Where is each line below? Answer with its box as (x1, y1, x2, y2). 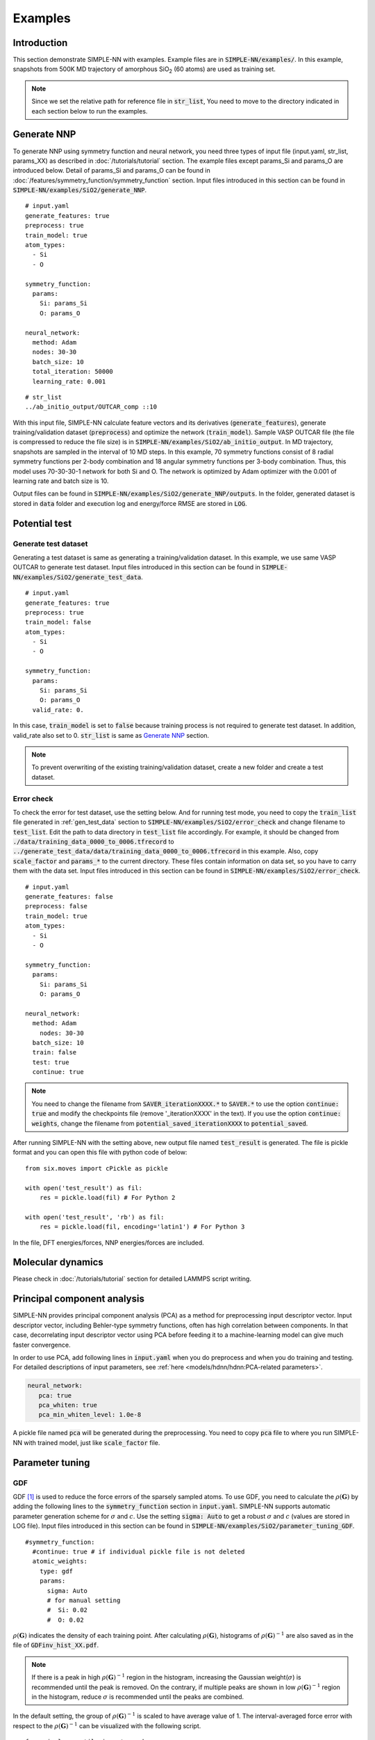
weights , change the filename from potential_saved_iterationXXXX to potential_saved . (31, 1119, 308, 1128)
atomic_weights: (32, 1558, 88, 1565)
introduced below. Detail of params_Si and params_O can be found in (12, 166, 211, 175)
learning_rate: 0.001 (32, 377, 106, 386)
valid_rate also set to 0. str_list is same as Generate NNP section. (12, 731, 210, 739)
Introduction (12, 37, 68, 49)
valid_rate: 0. (32, 706, 84, 713)
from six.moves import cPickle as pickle (25, 1164, 168, 1172)
